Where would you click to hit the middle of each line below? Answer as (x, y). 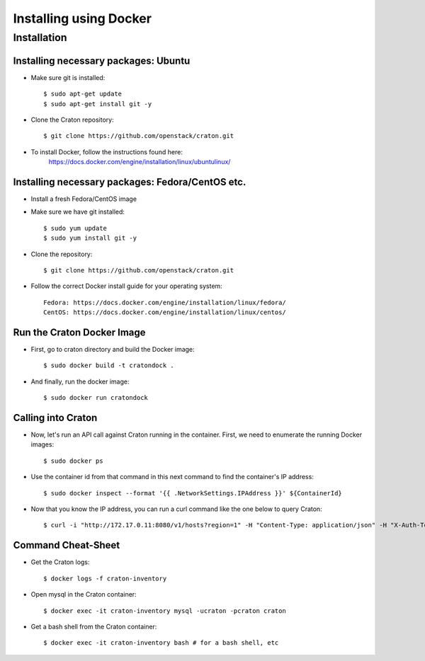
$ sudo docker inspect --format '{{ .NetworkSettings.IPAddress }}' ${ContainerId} (193, 493)
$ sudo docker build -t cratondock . (109, 366)
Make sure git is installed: (68, 77)
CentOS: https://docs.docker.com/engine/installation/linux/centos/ (165, 312)
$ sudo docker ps (73, 461)
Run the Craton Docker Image (79, 332)
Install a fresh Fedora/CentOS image (84, 199)
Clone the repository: (62, 254)
